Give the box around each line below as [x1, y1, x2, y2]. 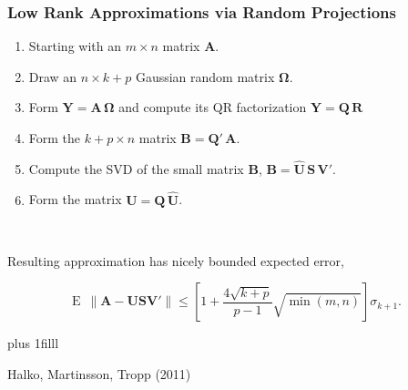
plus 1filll [7, 334, 59, 353]
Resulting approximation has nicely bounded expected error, [7, 251, 344, 270]
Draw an [28, 67, 77, 86]
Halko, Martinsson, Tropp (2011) [7, 364, 191, 383]
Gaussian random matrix [135, 67, 275, 86]
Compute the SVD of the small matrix [28, 159, 244, 178]
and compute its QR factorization [118, 97, 307, 117]
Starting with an [28, 36, 121, 56]
